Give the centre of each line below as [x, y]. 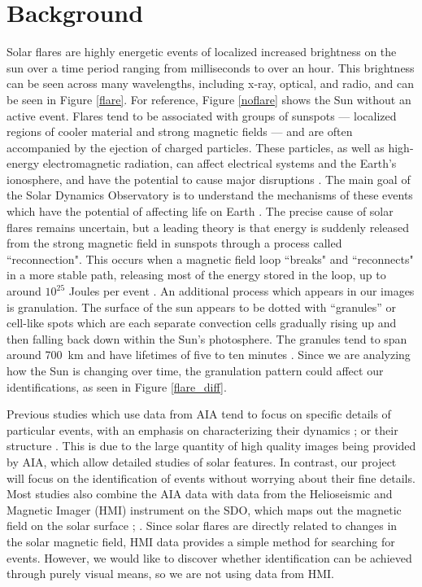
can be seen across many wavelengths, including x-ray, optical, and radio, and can [210, 83]
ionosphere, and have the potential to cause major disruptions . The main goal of [209, 179]
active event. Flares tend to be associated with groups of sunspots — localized [202, 115]
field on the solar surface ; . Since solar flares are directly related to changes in [202, 526]
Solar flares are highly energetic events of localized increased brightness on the [202, 52]
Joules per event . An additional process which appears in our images [241, 291]
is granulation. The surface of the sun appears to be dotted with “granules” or [201, 307]
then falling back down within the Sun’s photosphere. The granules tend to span [207, 338]
